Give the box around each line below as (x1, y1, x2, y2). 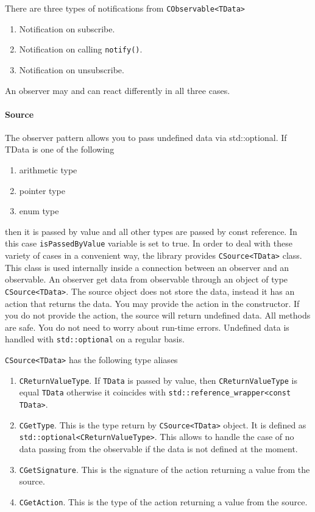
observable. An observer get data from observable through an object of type (5, 273, 288, 286)
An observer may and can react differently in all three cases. (5, 84, 230, 96)
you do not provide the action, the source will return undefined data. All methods (5, 309, 311, 322)
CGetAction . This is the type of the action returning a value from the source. (19, 495, 308, 508)
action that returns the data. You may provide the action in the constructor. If (5, 297, 300, 309)
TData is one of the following (5, 143, 115, 156)
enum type (19, 204, 59, 217)
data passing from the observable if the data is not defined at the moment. (19, 442, 298, 455)
